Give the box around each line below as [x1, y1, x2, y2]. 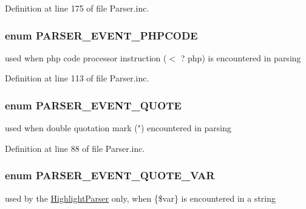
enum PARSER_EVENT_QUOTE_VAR [5, 168, 215, 183]
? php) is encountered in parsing [180, 51, 301, 64]
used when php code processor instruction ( [5, 51, 167, 64]
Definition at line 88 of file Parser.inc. [5, 142, 145, 154]
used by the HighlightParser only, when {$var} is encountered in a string [5, 191, 276, 204]
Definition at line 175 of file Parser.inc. [5, 2, 149, 14]
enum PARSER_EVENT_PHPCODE [5, 27, 198, 43]
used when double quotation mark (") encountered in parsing [5, 122, 232, 134]
